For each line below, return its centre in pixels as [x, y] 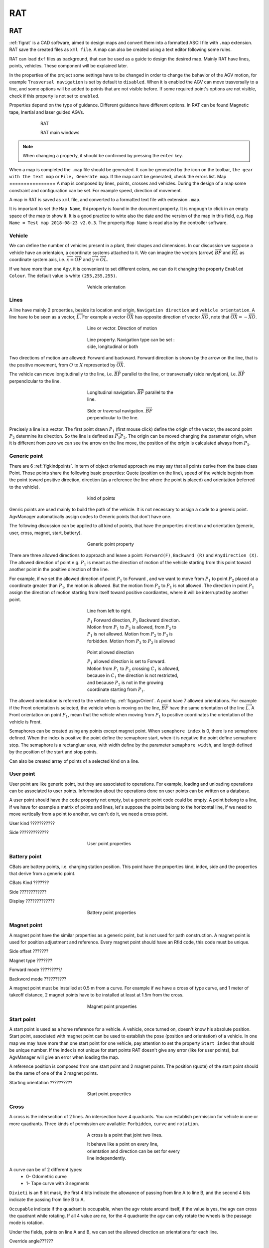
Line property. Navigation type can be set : [131, 339]
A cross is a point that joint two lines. [125, 1135]
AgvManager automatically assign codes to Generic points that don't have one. [90, 516]
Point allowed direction [111, 652]
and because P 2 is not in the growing [126, 683]
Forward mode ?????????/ [36, 970]
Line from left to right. [110, 611]
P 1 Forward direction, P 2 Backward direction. [134, 621]
